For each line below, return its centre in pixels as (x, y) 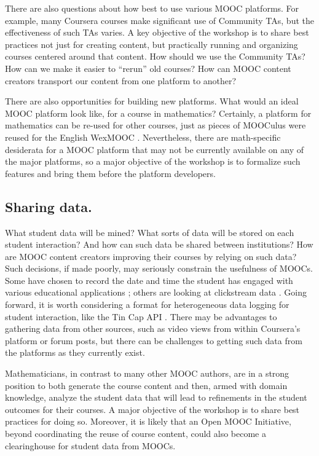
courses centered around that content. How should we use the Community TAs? (155, 56)
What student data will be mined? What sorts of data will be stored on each (150, 232)
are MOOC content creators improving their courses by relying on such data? (151, 256)
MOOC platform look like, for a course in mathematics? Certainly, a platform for (158, 113)
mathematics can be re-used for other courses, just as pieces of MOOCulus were (156, 125)
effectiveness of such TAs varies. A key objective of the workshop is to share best (157, 32)
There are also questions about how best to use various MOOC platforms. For (152, 8)
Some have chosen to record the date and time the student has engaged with (149, 280)
